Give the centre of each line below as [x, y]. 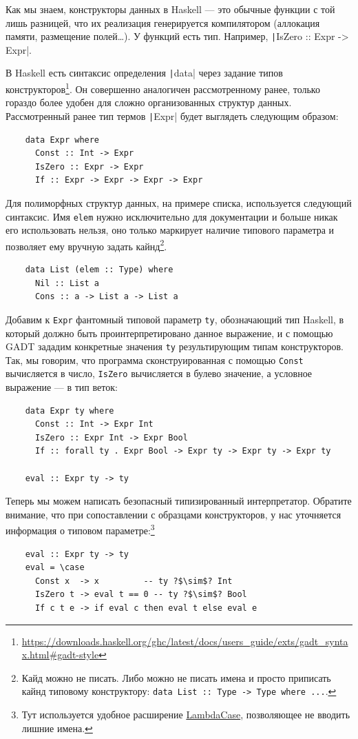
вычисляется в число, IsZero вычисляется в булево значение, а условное [159, 373]
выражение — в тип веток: [62, 387]
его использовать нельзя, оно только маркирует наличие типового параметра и [170, 230]
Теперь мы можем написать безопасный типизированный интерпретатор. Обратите [179, 501]
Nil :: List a [67, 283]
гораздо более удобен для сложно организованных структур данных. [149, 102]
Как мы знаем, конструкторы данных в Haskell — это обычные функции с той [170, 9]
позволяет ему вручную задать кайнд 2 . [86, 245]
